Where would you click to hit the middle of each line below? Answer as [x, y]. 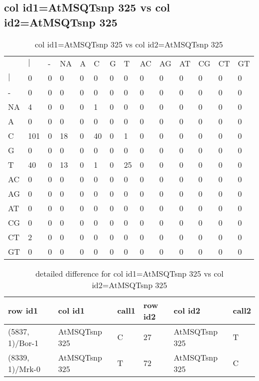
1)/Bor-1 [23, 343]
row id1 [23, 311]
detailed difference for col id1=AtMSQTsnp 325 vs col [129, 273]
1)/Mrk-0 [24, 369]
